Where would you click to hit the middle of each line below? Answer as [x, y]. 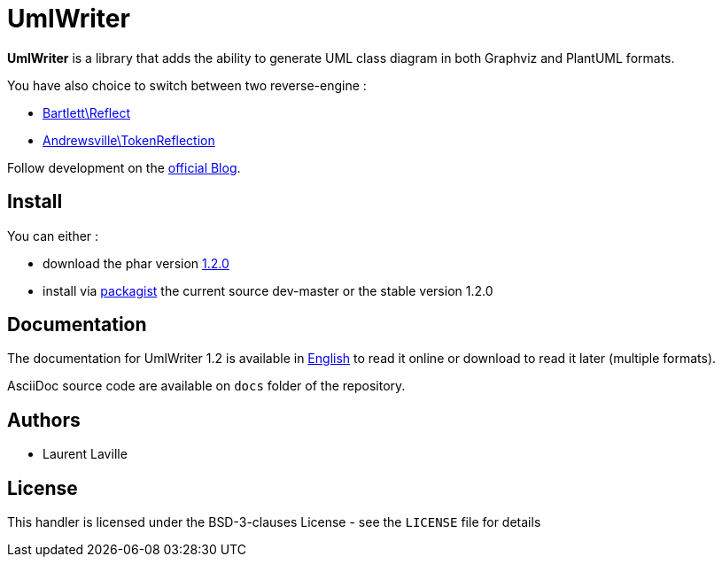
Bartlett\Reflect [86, 112]
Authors [44, 420]
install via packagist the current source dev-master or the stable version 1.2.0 [268, 290]
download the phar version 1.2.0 [136, 263]
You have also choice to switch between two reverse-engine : [187, 85]
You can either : [53, 236]
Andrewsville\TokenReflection [129, 140]
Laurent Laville [85, 454]
